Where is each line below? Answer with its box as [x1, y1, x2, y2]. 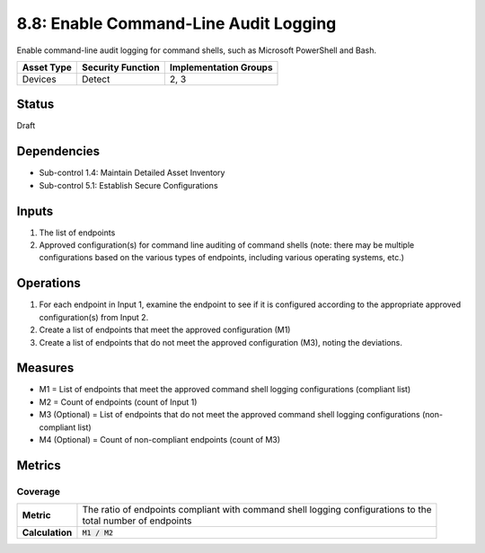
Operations [16, 276, 81, 291]
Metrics [16, 458, 62, 473]
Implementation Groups [169, 61, 273, 74]
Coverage [16, 485, 61, 497]
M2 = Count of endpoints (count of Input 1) [39, 396, 198, 408]
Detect [82, 73, 110, 85]
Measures [16, 360, 75, 376]
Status [16, 97, 55, 112]
